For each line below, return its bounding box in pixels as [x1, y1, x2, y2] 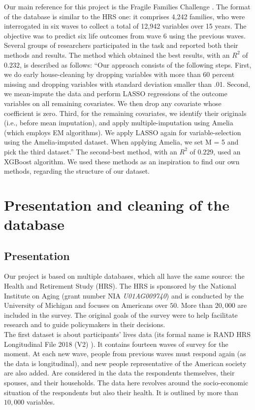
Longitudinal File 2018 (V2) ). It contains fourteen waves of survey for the [4, 338, 228, 349]
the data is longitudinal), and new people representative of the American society [4, 358, 247, 368]
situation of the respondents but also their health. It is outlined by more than [4, 387, 238, 397]
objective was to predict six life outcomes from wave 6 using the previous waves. [4, 30, 246, 40]
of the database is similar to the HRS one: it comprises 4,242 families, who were [4, 11, 245, 21]
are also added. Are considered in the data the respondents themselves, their [4, 368, 235, 378]
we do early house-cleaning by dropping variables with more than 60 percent [4, 69, 235, 79]
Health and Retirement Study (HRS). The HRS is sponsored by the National [4, 281, 236, 291]
